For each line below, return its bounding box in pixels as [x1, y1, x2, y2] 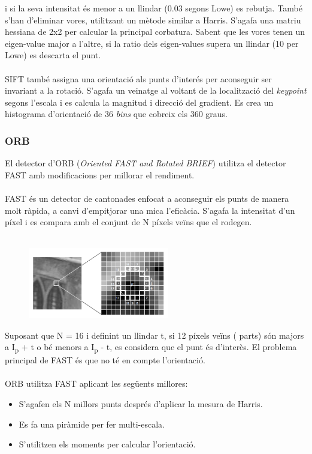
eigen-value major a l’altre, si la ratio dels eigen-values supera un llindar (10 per [5, 37, 299, 49]
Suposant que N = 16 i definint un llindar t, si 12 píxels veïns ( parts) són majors [5, 328, 304, 341]
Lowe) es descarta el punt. [5, 49, 101, 61]
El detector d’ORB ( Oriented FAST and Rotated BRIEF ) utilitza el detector [5, 157, 286, 169]
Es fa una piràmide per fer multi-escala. [19, 417, 165, 430]
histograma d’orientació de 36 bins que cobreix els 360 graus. [5, 107, 228, 120]
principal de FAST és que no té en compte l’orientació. [5, 354, 205, 366]
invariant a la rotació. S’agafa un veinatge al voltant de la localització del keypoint [5, 84, 307, 97]
